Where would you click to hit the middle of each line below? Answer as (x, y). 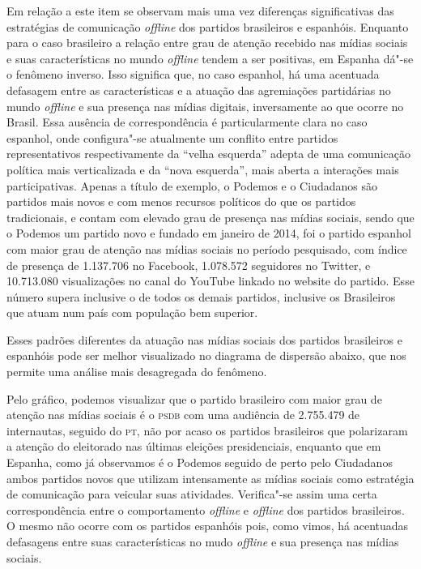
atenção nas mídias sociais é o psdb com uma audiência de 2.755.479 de (183, 415)
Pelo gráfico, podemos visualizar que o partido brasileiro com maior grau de (194, 398)
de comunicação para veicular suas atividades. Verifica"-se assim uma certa (192, 494)
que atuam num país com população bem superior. (132, 312)
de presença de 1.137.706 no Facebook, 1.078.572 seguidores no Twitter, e (189, 265)
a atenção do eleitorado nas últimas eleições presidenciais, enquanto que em (194, 446)
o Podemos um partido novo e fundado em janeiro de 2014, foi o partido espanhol (209, 233)
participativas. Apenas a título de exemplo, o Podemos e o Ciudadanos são (192, 185)
